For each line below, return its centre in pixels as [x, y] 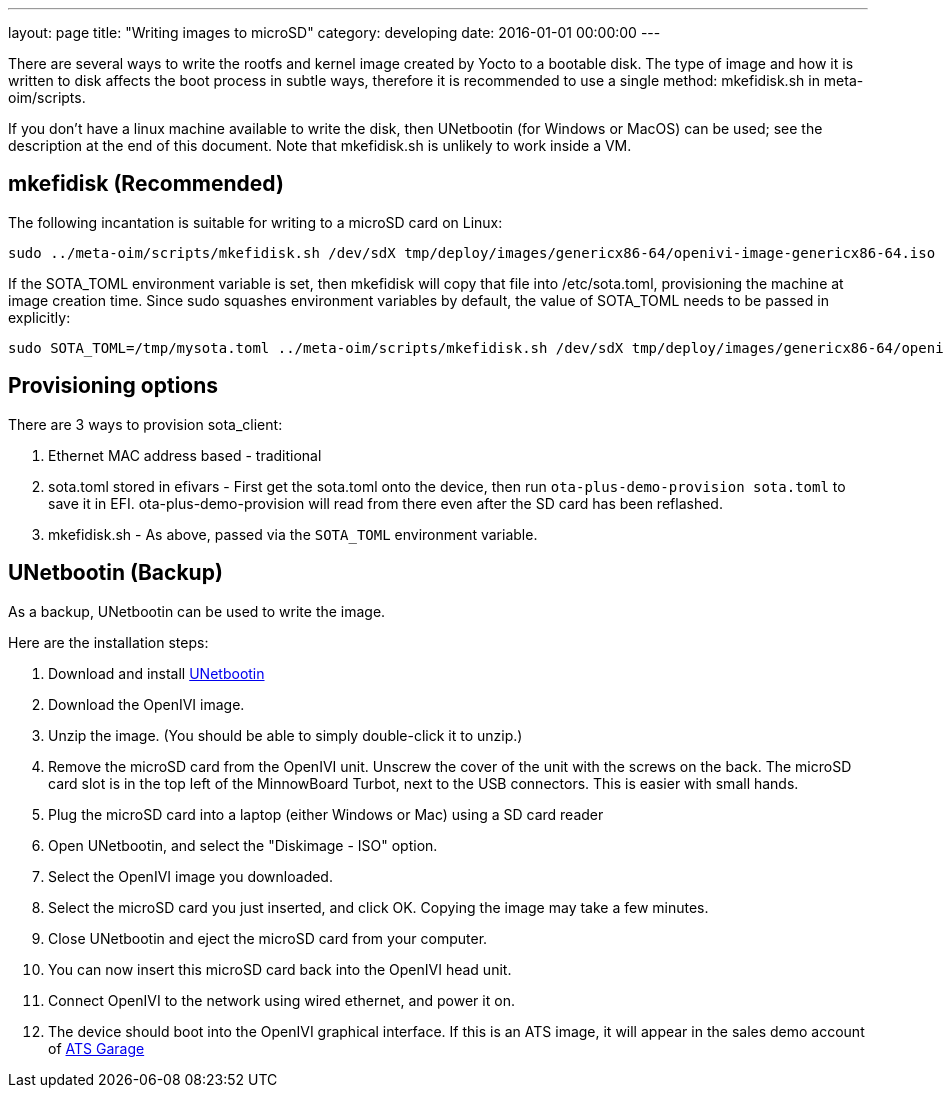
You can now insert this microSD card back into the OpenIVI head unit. [280, 969]
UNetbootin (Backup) [115, 573]
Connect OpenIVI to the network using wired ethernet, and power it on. [281, 1000]
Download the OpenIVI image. [146, 704]
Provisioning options [113, 386]
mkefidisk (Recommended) [146, 184]
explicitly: [39, 317]
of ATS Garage [96, 1048]
